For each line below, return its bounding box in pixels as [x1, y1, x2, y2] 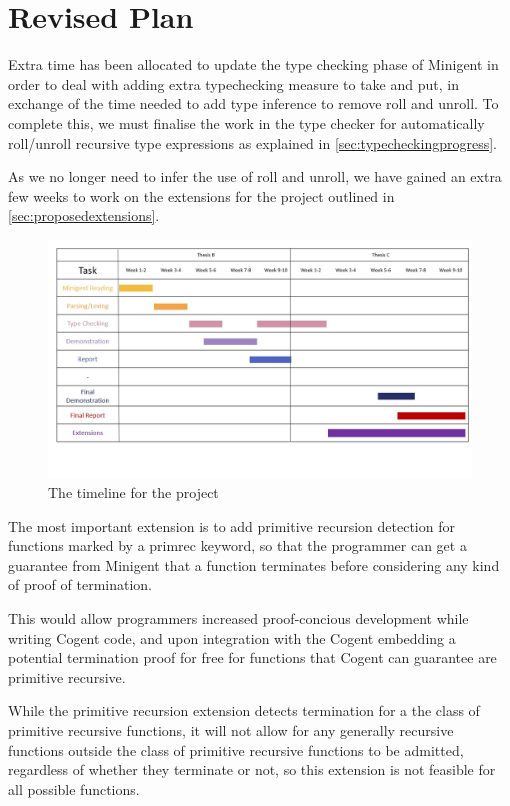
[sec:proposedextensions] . [8, 205, 160, 226]
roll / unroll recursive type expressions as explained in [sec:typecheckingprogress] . [8, 132, 497, 153]
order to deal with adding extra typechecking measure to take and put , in [8, 73, 459, 94]
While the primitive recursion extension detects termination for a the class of [8, 700, 480, 721]
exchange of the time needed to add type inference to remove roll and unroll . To [8, 93, 499, 114]
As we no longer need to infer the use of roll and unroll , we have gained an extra [8, 166, 502, 187]
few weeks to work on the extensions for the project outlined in [8, 185, 395, 206]
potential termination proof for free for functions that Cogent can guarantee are [8, 647, 497, 668]
